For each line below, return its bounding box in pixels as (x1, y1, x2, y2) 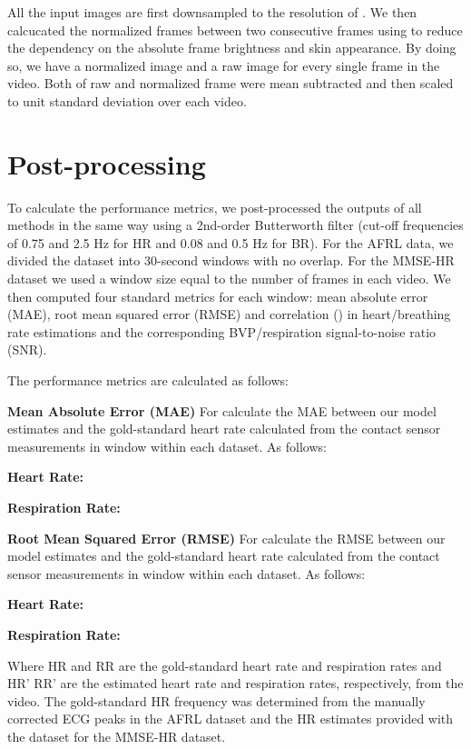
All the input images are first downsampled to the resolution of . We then (7, 3, 417, 21)
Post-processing (7, 145, 206, 182)
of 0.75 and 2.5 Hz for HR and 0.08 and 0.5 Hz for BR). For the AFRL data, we (7, 233, 454, 252)
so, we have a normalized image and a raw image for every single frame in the (7, 55, 440, 75)
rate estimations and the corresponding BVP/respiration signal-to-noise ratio (7, 322, 437, 341)
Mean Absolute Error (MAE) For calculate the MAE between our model (7, 401, 437, 420)
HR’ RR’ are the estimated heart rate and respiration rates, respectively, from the (7, 674, 464, 693)
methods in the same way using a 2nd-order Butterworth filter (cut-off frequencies (7, 215, 464, 235)
